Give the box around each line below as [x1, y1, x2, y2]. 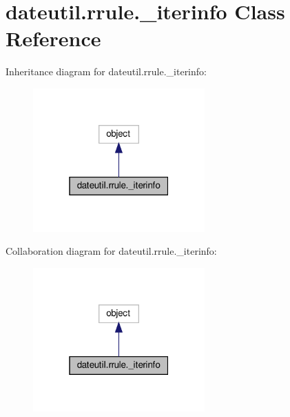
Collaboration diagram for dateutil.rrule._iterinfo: [6, 244, 217, 258]
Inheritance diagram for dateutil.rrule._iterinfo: [6, 64, 207, 79]
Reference [6, 24, 101, 52]
